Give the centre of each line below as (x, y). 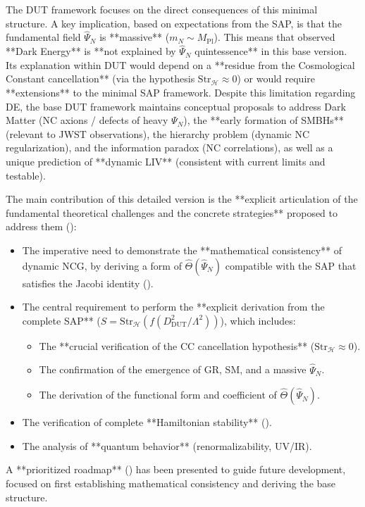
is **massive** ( (135, 37)
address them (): (41, 226)
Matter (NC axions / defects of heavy (87, 120)
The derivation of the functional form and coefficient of (158, 395)
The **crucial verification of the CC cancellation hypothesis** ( (177, 345)
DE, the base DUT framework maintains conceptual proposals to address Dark (176, 106)
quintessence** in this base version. (271, 51)
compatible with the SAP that (291, 265)
